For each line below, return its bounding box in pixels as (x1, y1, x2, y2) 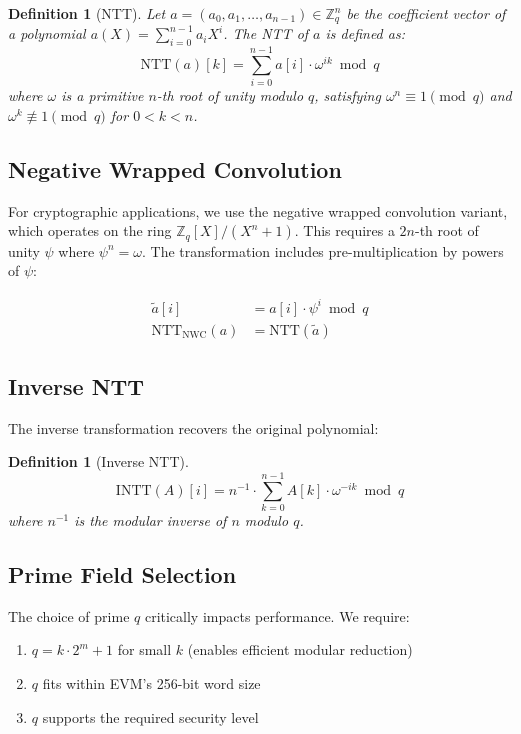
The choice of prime (8, 605, 130, 626)
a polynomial (8, 23, 86, 44)
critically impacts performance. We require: (144, 605, 410, 626)
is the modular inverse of (74, 510, 227, 531)
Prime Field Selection (8, 559, 237, 590)
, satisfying (314, 85, 381, 106)
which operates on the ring (8, 220, 172, 241)
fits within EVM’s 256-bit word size (42, 673, 261, 694)
